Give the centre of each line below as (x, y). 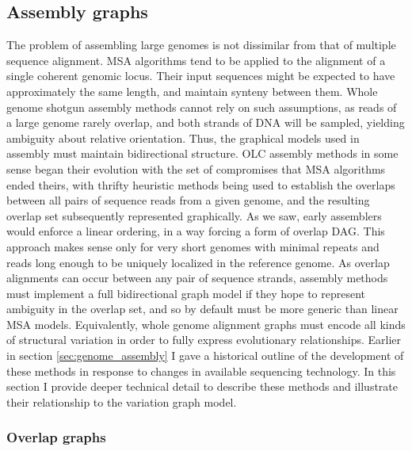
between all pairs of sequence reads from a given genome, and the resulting (188, 200)
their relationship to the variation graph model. (122, 401)
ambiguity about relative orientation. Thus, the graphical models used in (183, 138)
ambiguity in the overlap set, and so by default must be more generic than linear (202, 309)
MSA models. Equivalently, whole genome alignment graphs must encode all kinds (206, 324)
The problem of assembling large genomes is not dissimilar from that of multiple (201, 45)
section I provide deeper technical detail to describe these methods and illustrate (202, 386)
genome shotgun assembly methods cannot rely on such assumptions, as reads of (202, 107)
